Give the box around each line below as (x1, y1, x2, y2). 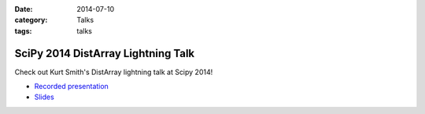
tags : (14, 26, 32, 35)
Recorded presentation (34, 82, 109, 91)
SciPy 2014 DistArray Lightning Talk (14, 47, 195, 60)
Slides (34, 92, 54, 102)
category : (14, 16, 48, 25)
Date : (14, 5, 33, 13)
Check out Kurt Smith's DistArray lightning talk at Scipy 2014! (14, 67, 213, 77)
